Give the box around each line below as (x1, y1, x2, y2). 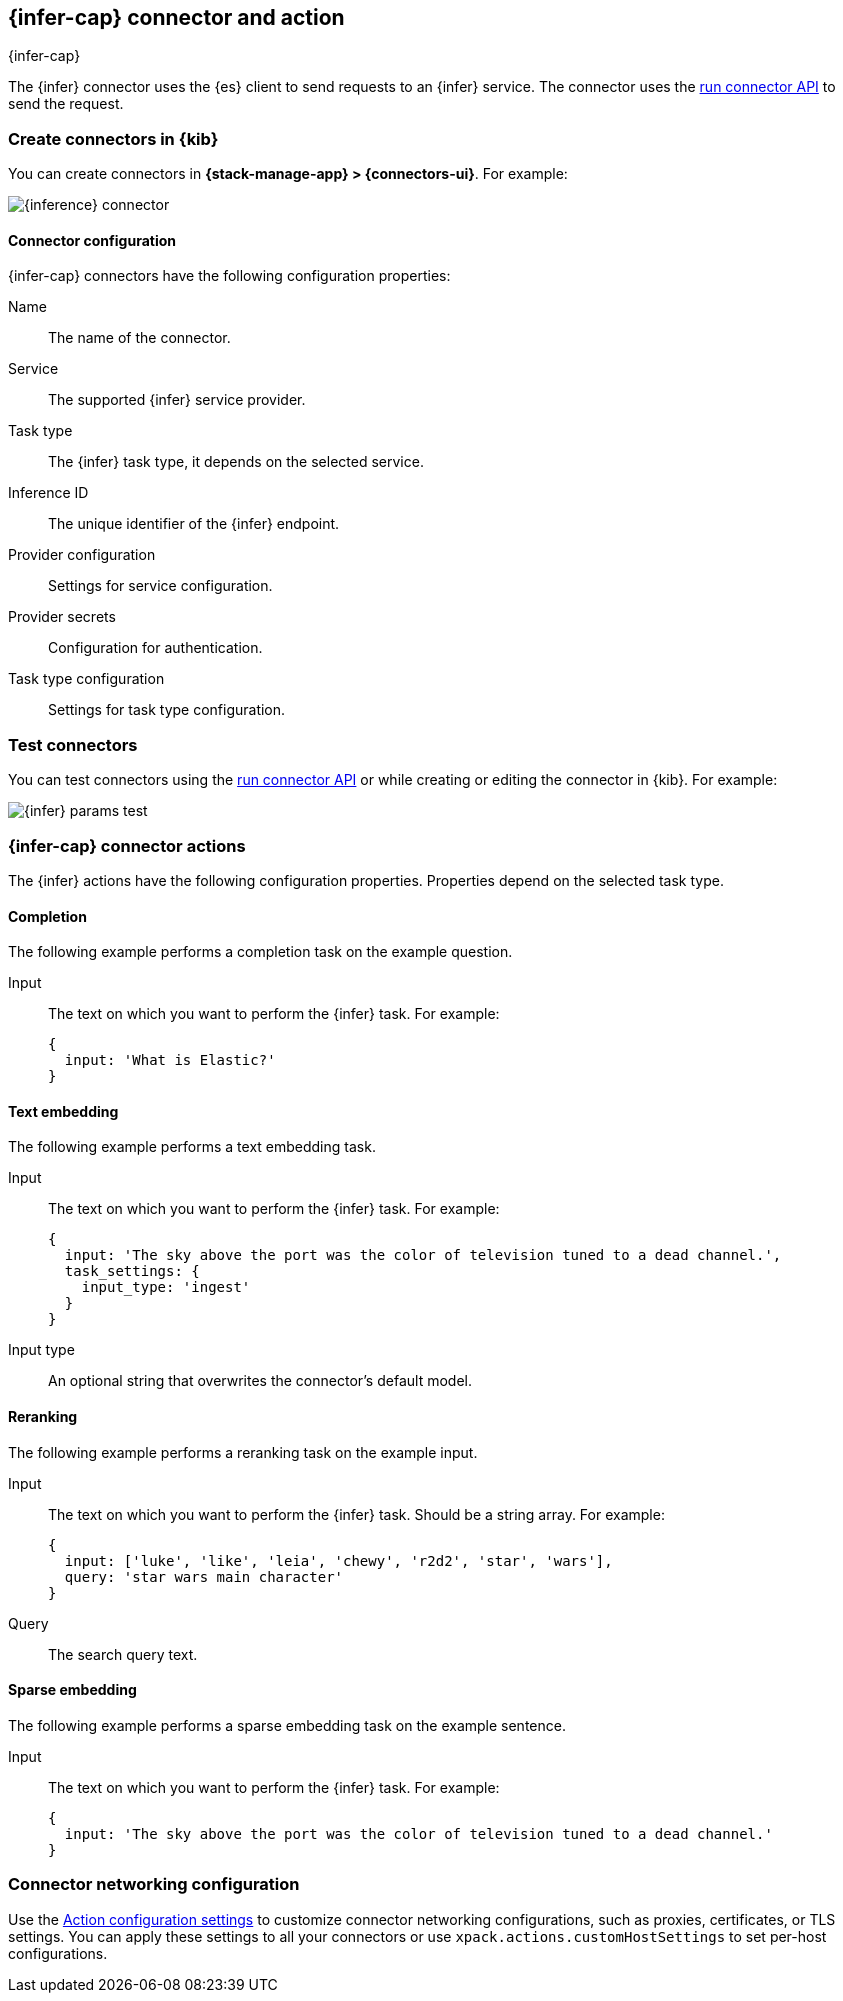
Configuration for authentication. (48, 639, 263, 657)
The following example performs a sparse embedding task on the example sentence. (8, 1716, 566, 1734)
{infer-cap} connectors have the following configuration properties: (8, 267, 451, 285)
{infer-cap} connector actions (8, 835, 246, 856)
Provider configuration (8, 546, 156, 564)
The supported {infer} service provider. (48, 391, 306, 409)
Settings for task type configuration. (48, 701, 286, 719)
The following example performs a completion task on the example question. (8, 943, 513, 961)
